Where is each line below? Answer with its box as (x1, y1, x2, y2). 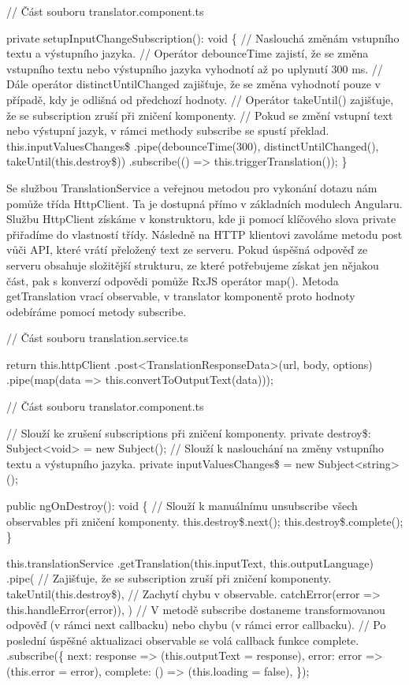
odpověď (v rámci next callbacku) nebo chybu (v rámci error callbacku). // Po (6, 616, 386, 633)
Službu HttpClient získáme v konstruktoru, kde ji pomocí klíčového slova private (6, 210, 396, 227)
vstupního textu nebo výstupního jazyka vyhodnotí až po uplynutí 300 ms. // (6, 60, 383, 76)
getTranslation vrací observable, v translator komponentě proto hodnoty (6, 288, 355, 304)
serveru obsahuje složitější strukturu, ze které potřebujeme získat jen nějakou (6, 256, 379, 273)
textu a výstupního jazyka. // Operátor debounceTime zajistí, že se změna (6, 45, 369, 61)
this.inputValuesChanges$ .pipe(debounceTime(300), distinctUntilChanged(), (6, 137, 379, 154)
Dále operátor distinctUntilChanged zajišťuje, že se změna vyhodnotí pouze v (6, 76, 381, 92)
